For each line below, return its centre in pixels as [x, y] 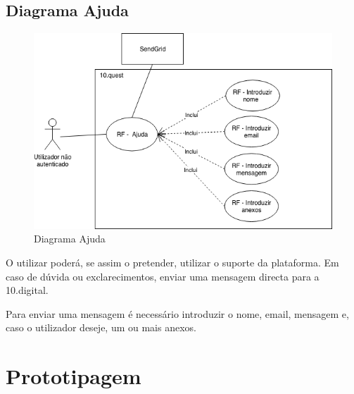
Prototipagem [74, 376]
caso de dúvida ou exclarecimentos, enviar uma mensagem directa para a [163, 276]
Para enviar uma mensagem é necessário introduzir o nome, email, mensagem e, [177, 313]
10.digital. [27, 290]
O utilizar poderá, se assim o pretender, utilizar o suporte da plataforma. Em [172, 262]
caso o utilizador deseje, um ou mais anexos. [101, 327]
